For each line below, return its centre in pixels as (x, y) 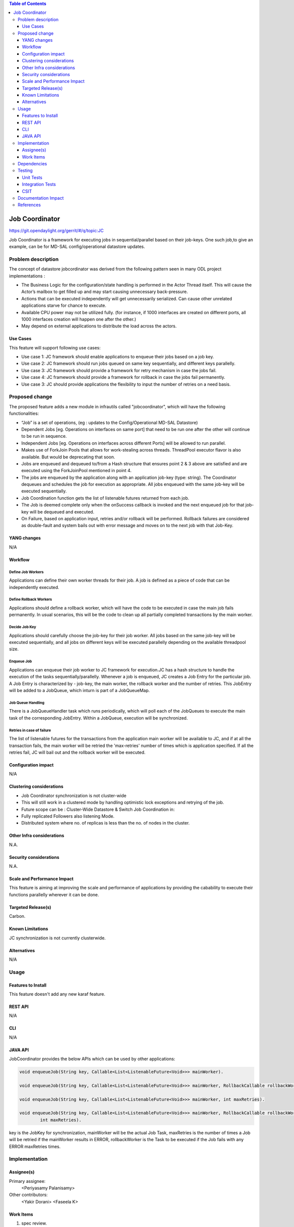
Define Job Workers (26, 572)
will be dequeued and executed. (62, 512)
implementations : (27, 276)
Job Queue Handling (27, 703)
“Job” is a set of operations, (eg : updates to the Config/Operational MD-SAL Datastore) (110, 423)
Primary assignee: (27, 1181)
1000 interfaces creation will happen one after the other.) (79, 319)
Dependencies (33, 163)
